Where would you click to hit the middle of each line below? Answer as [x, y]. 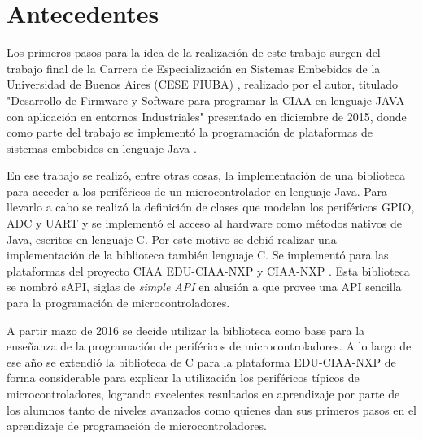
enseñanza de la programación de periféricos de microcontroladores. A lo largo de [209, 346]
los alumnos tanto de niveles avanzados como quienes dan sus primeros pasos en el [211, 409]
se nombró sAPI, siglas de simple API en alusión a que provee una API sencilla [204, 287]
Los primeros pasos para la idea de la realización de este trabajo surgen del [194, 52]
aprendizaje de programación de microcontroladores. [137, 426]
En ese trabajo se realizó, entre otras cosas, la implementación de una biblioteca [206, 175]
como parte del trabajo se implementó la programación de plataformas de [190, 132]
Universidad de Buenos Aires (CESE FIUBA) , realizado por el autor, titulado [202, 84]
